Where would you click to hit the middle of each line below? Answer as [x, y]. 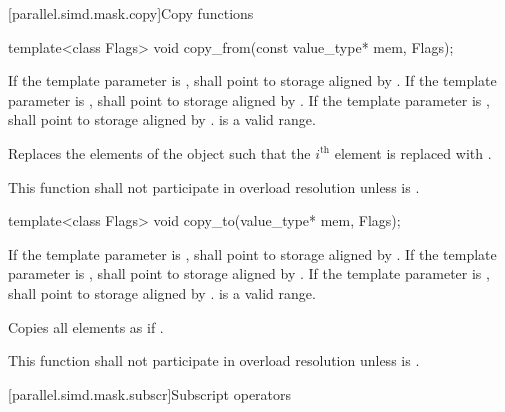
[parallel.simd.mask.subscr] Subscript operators [150, 393]
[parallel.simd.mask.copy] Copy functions [131, 13]
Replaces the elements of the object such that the [159, 152]
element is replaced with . [413, 152]
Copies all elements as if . [86, 326]
